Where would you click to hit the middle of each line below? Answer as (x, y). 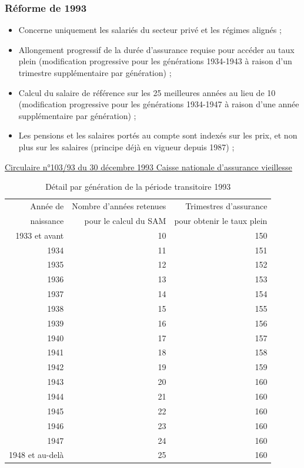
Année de (47, 206)
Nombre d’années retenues (119, 206)
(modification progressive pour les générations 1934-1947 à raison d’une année (159, 104)
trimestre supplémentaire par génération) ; (95, 72)
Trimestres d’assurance (226, 206)
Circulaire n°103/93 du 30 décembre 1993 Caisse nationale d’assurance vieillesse (148, 167)
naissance (47, 220)
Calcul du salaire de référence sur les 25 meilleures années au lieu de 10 (147, 92)
